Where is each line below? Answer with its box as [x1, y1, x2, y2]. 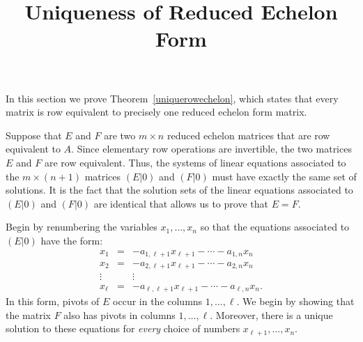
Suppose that [6, 127, 62, 142]
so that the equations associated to [200, 219, 350, 234]
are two [104, 127, 136, 142]
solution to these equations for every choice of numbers [6, 321, 240, 336]
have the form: [40, 233, 103, 247]
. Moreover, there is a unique [210, 307, 333, 322]
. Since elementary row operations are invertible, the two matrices [71, 141, 352, 156]
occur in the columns [113, 293, 203, 308]
